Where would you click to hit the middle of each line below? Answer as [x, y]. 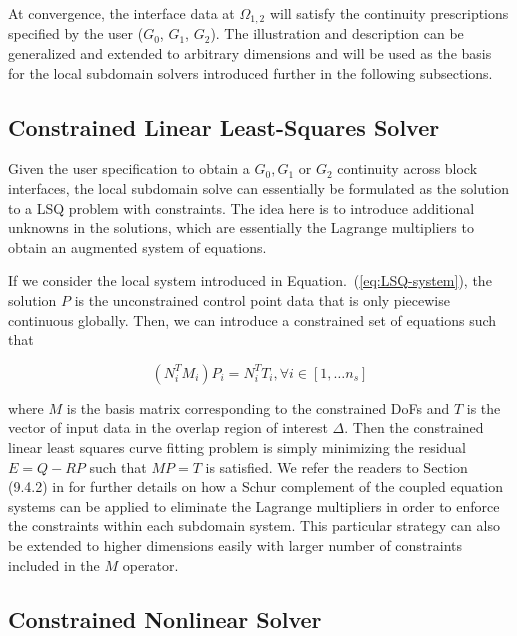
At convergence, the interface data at [121, 13]
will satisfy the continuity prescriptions [389, 13]
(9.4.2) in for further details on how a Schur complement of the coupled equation [255, 486]
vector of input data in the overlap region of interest [168, 427]
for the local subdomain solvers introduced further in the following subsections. [250, 72]
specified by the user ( [76, 33]
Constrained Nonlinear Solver [165, 618]
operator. [150, 564]
